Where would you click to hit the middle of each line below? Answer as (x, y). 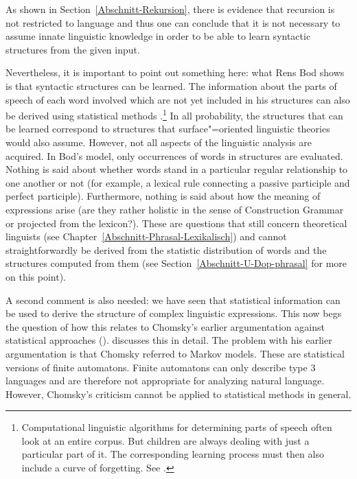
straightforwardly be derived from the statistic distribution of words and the (166, 249)
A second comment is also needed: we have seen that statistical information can (173, 300)
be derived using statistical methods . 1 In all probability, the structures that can (174, 114)
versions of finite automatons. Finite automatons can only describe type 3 (161, 367)
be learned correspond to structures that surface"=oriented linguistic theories (168, 129)
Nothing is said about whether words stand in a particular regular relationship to (177, 169)
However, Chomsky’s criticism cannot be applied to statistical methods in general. (178, 394)
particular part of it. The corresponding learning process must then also (173, 454)
